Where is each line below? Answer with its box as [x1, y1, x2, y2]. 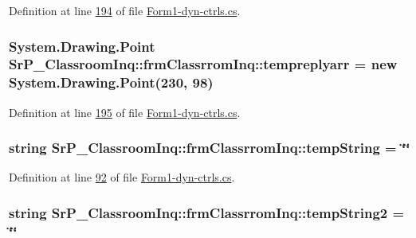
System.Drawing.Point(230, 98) [9, 72, 214, 92]
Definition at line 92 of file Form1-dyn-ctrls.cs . [9, 169, 235, 185]
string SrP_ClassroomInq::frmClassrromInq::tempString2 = [9, 202, 405, 222]
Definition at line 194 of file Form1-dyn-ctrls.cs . [9, 2, 241, 18]
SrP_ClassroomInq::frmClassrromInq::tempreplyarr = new [9, 54, 398, 74]
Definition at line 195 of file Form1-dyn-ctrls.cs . [9, 103, 241, 120]
